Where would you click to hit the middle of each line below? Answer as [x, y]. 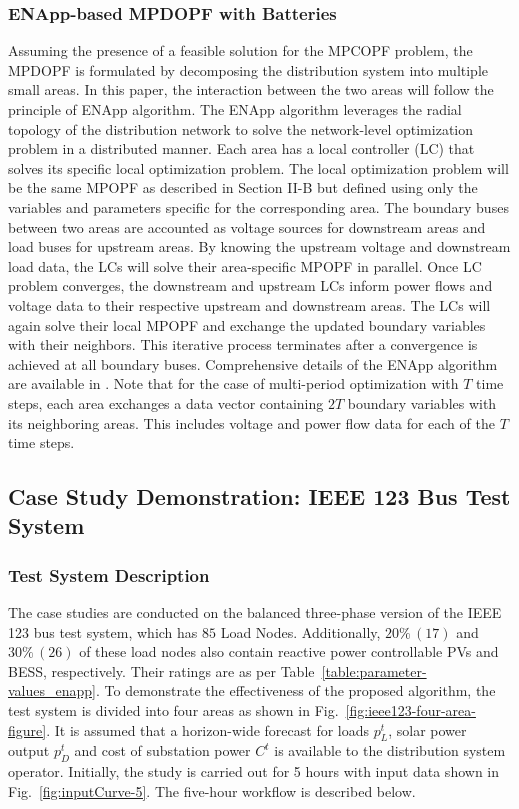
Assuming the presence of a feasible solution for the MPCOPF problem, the [240, 50]
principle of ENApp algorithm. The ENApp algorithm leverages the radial [235, 109]
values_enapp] [52, 690]
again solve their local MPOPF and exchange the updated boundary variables [247, 324]
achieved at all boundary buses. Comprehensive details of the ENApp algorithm [253, 363]
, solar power [427, 729]
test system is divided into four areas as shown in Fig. [173, 710]
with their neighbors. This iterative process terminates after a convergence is [243, 344]
